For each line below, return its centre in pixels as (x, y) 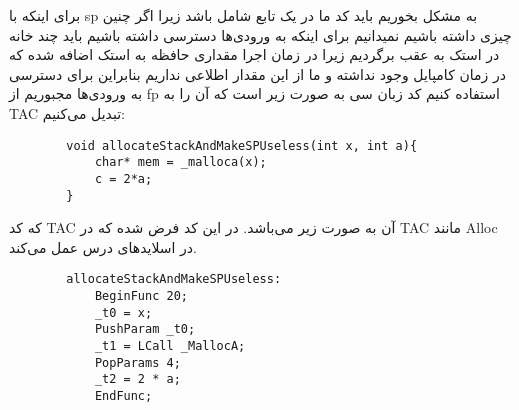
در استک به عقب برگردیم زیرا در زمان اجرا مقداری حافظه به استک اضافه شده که (254, 54)
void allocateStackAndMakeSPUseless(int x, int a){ (242, 145)
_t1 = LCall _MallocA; (170, 346)
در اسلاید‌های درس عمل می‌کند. (103, 246)
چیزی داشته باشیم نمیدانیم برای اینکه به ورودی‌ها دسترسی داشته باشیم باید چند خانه (260, 34)
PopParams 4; (137, 362)
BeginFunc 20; (141, 296)
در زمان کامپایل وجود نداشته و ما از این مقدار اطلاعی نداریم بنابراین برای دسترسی (257, 73)
